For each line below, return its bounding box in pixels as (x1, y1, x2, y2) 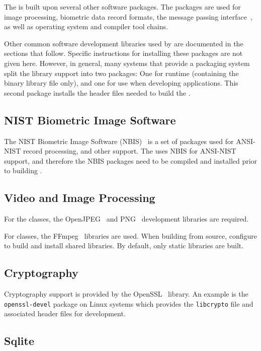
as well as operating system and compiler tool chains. (4, 21, 168, 32)
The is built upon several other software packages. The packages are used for (4, 2, 241, 12)
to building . (4, 165, 42, 176)
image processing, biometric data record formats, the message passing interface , (4, 11, 252, 22)
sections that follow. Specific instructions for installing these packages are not (4, 48, 243, 58)
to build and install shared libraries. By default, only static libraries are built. (4, 240, 244, 251)
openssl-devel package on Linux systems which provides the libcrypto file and (4, 298, 253, 309)
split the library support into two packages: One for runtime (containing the (4, 67, 239, 78)
